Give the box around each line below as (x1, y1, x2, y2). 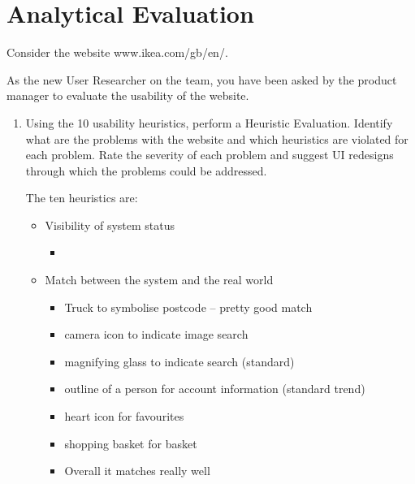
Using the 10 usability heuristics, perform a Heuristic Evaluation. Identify (25, 114, 393, 131)
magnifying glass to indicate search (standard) (64, 352, 295, 369)
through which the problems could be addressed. (25, 162, 267, 179)
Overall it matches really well (64, 462, 210, 479)
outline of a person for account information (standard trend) (64, 380, 365, 397)
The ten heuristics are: (25, 189, 138, 206)
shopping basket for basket (64, 434, 197, 452)
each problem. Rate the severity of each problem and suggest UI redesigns (25, 146, 394, 163)
